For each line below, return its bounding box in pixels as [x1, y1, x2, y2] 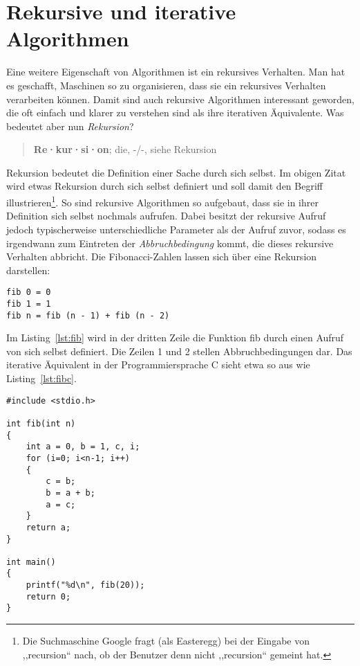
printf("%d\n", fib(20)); [26, 580, 145, 591]
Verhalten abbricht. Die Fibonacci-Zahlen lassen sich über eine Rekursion [6, 249, 317, 264]
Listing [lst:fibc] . [6, 371, 77, 386]
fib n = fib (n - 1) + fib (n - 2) [6, 310, 170, 321]
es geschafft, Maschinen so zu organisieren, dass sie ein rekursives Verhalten [6, 78, 326, 92]
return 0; [26, 591, 71, 602]
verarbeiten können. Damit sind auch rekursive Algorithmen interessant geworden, [6, 91, 355, 106]
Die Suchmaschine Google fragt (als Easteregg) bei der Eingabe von [22, 633, 310, 648]
